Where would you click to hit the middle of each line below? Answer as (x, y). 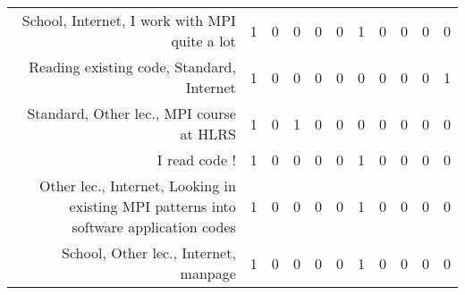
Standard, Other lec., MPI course (131, 113)
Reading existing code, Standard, (132, 67)
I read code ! (196, 160)
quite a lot (203, 41)
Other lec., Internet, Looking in (137, 185)
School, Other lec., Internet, (149, 253)
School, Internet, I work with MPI (129, 20)
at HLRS (208, 134)
